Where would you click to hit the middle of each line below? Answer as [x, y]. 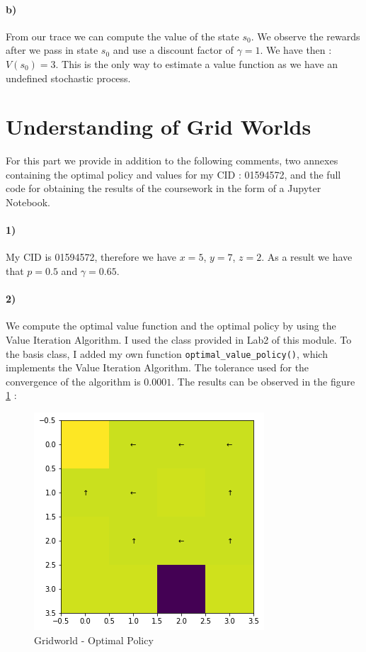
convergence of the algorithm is [73, 381]
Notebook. [28, 202]
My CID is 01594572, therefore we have [91, 257]
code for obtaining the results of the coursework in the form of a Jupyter [164, 188]
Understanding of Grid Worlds [159, 127]
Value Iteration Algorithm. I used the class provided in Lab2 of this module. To [179, 340]
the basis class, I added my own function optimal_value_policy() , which [167, 353]
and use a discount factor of [173, 50]
